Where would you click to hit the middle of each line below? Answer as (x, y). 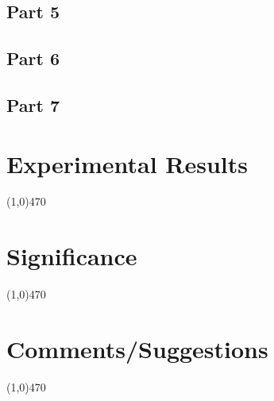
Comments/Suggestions (137, 348)
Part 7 (33, 104)
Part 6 (33, 58)
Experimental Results (127, 163)
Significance (72, 256)
